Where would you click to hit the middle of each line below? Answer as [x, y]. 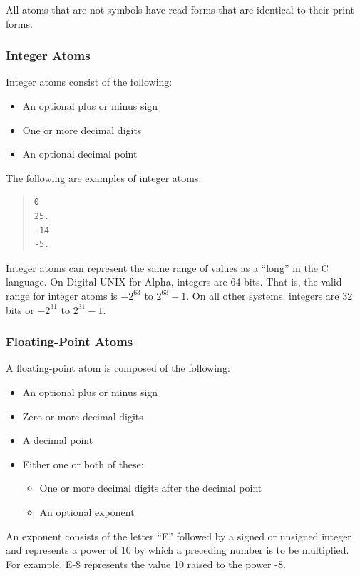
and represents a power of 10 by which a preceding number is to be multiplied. [178, 550]
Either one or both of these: [83, 464]
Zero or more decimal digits [83, 416]
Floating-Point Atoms [70, 342]
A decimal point [58, 440]
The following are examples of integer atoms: [104, 177]
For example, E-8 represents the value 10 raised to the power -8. [146, 564]
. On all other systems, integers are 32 [269, 295]
